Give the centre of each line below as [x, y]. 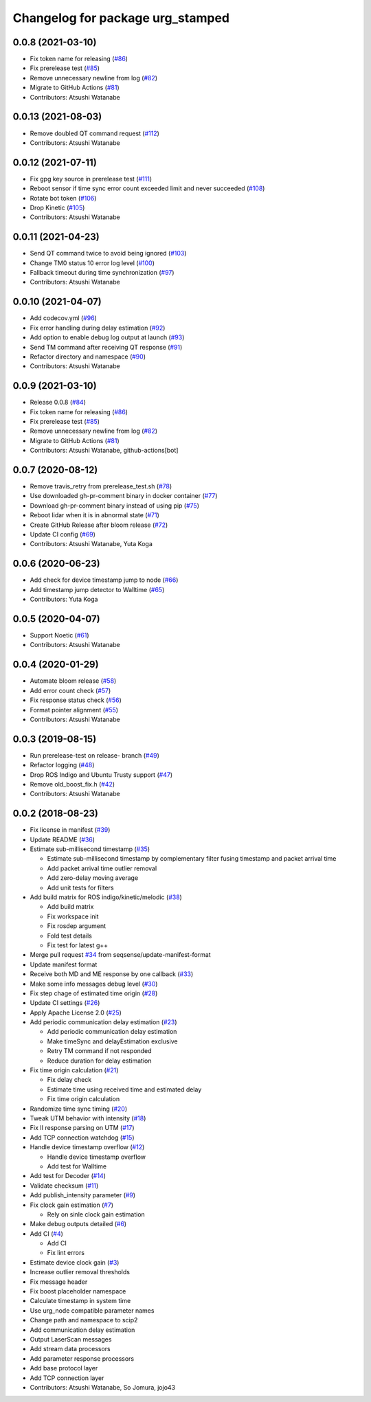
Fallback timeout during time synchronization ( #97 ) [102, 273]
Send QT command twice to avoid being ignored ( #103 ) [108, 253]
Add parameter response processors [82, 1358]
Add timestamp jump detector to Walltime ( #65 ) [97, 589]
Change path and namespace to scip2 [84, 1320]
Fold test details [69, 936]
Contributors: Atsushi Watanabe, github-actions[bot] [104, 451]
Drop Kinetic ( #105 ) [57, 207]
